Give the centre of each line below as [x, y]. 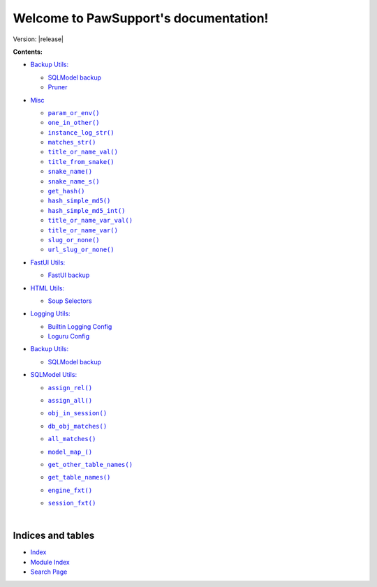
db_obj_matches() [77, 426]
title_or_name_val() [83, 152]
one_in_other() [74, 123]
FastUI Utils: [48, 262]
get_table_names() [79, 477]
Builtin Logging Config [80, 326]
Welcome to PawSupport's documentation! [141, 18]
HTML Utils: [47, 288]
